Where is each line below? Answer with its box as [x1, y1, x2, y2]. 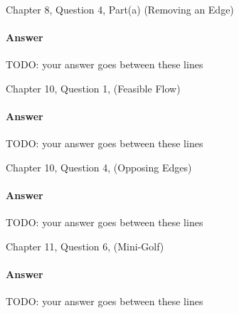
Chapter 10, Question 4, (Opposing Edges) [6, 159, 192, 174]
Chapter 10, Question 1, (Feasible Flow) [6, 80, 181, 95]
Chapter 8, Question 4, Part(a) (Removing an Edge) [6, 2, 234, 16]
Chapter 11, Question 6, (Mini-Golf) [6, 238, 164, 253]
